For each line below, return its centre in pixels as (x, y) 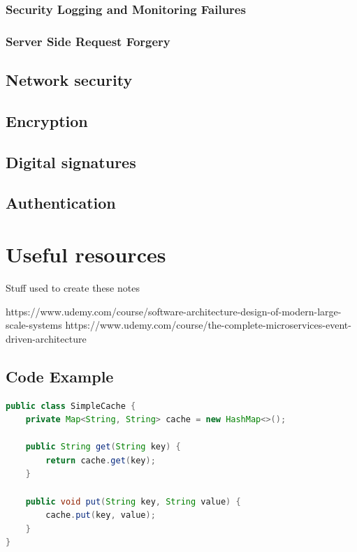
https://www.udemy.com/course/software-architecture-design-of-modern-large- (174, 311)
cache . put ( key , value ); (101, 515)
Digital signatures (71, 162)
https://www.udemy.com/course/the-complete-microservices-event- (208, 325)
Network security (69, 80)
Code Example (60, 376)
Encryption (47, 120)
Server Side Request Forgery (88, 41)
